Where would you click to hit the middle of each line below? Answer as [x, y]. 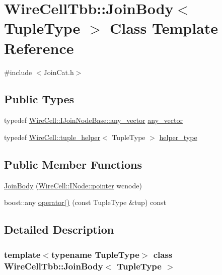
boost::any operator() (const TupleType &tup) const [85, 202]
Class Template [164, 28]
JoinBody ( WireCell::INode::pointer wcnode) [73, 185]
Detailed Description [59, 229]
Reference [39, 48]
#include [18, 72]
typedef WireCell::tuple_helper [52, 137]
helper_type [178, 137]
